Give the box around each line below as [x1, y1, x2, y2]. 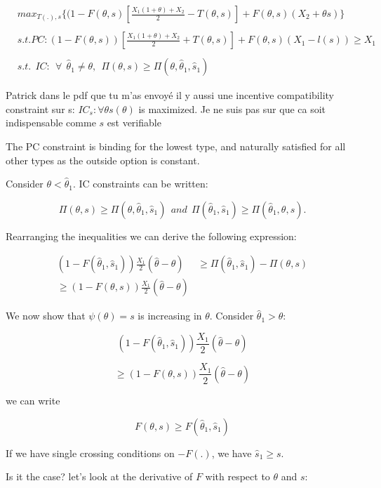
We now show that [6, 308, 86, 323]
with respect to [205, 469, 270, 484]
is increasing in [138, 308, 202, 323]
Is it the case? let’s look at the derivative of [6, 469, 193, 484]
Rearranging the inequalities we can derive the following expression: [6, 228, 297, 243]
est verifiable [107, 115, 161, 130]
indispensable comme [6, 115, 96, 130]
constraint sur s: [6, 101, 75, 116]
